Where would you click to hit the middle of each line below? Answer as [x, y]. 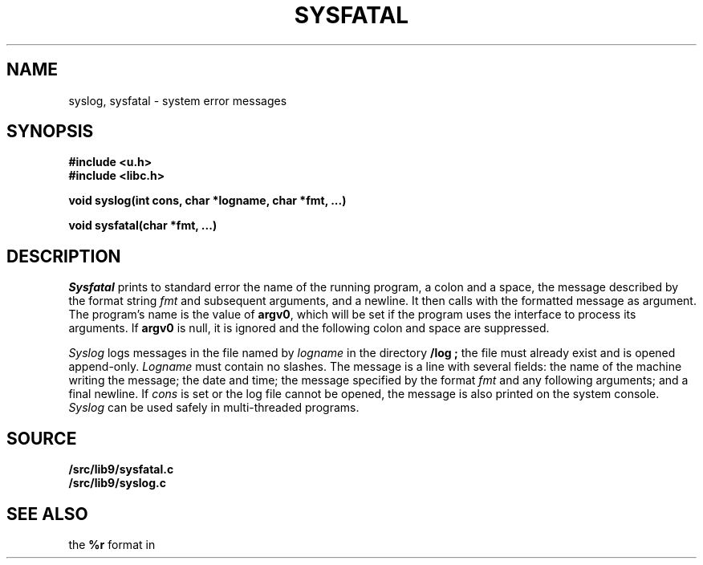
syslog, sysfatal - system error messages [178, 100]
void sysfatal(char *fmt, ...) [143, 226]
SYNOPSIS [50, 132]
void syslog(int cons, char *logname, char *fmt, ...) [207, 201]
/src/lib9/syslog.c [117, 483]
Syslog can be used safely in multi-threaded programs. [214, 408]
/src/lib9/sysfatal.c [121, 469]
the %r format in [112, 544]
